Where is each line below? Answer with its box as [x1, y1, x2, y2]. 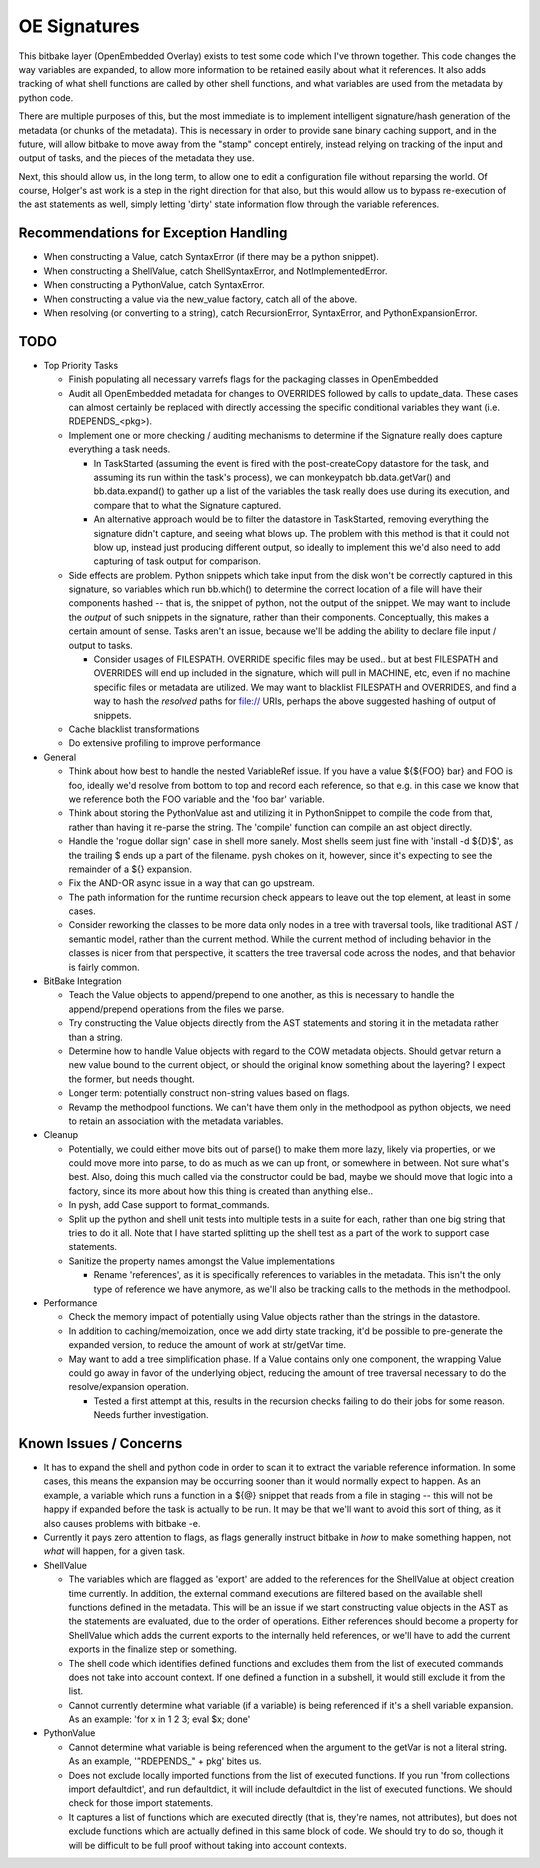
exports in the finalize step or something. [68, 1643, 237, 1655]
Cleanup [43, 1129, 79, 1141]
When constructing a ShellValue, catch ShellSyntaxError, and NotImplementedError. [43, 265, 388, 277]
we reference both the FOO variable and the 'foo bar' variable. [68, 793, 325, 805]
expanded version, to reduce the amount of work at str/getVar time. [68, 1339, 347, 1351]
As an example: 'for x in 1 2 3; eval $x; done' [68, 1713, 251, 1725]
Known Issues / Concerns [18, 1435, 183, 1452]
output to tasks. [68, 639, 134, 651]
